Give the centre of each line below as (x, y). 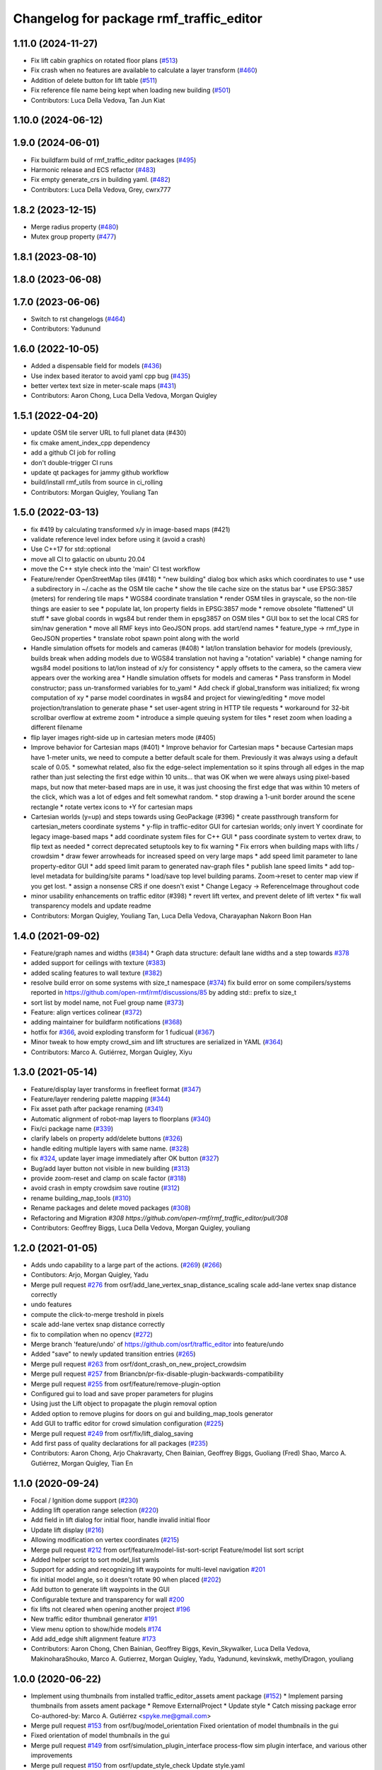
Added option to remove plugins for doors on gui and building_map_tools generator (152, 1413)
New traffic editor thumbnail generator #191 (94, 1619)
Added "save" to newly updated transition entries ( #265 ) (113, 1354)
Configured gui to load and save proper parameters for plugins (122, 1393)
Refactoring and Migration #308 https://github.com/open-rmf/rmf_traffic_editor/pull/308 (160, 1218)
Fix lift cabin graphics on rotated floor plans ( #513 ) (104, 61)
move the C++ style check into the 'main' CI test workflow (116, 569)
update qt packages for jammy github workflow (100, 472)
